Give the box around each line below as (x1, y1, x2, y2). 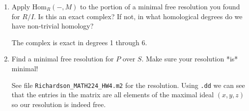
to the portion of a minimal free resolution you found (80, 1, 240, 11)
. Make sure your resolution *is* (141, 54, 238, 64)
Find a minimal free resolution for (11, 54, 114, 64)
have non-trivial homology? (11, 21, 94, 31)
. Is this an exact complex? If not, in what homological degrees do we (34, 11, 243, 21)
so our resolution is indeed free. (11, 99, 106, 109)
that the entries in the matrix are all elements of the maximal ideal (11, 89, 214, 100)
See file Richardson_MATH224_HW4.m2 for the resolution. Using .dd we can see (11, 80, 245, 90)
